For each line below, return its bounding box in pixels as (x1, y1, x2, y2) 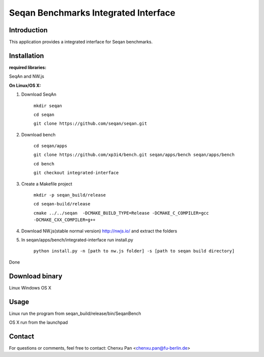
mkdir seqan (33, 103, 62, 109)
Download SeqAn (21, 91, 56, 97)
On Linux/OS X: (9, 82, 41, 88)
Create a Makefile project (21, 181, 73, 187)
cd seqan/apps (33, 143, 67, 149)
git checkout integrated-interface (33, 170, 119, 176)
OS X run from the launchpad (9, 319, 68, 325)
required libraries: (9, 64, 46, 70)
